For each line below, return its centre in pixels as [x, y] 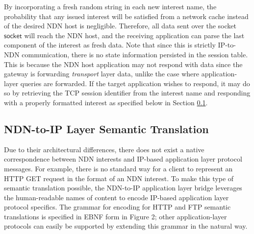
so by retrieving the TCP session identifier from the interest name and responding [127, 93]
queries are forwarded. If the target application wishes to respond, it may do [135, 83]
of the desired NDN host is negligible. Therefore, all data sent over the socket [120, 26]
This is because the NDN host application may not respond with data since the [123, 64]
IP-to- [227, 45]
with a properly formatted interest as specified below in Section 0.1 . [106, 102]
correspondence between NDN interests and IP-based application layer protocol [123, 159]
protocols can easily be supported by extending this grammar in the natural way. [126, 226]
